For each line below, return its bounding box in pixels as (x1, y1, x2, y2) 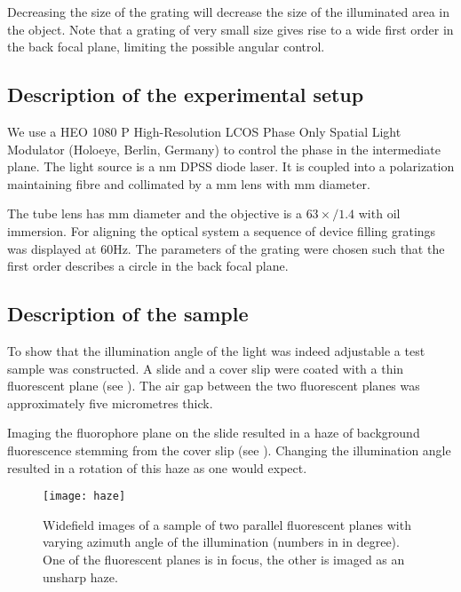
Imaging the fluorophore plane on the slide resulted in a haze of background (7, 423, 420, 442)
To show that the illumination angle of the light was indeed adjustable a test (7, 341, 425, 359)
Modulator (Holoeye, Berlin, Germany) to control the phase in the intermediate (7, 139, 441, 158)
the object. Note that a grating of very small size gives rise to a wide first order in (7, 20, 454, 38)
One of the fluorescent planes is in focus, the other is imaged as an (43, 549, 405, 568)
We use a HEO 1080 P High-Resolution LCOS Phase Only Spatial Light (7, 122, 401, 140)
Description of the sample (7, 300, 249, 328)
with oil (358, 204, 401, 223)
